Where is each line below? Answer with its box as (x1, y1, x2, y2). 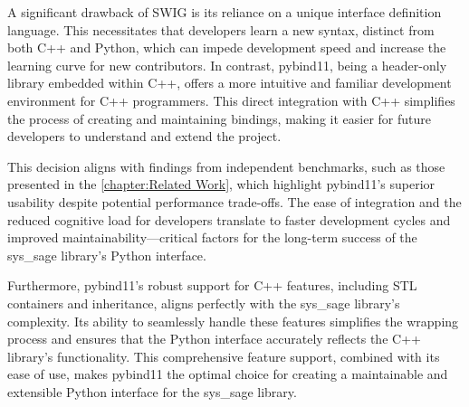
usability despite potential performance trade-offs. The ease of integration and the (7, 192, 462, 211)
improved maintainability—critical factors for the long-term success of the (7, 228, 417, 247)
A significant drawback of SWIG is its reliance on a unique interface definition (7, 3, 442, 21)
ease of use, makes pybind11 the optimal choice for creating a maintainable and (7, 364, 448, 383)
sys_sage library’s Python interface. (7, 245, 206, 264)
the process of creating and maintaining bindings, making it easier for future (7, 109, 431, 128)
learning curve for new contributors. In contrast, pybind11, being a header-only (7, 55, 447, 74)
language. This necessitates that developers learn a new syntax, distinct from (7, 20, 435, 39)
